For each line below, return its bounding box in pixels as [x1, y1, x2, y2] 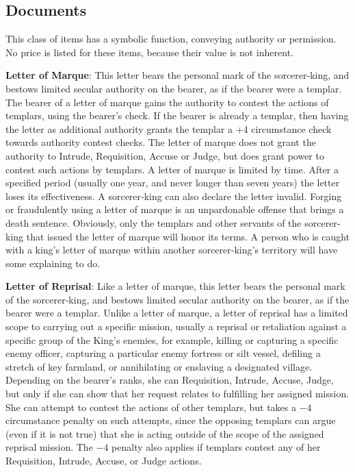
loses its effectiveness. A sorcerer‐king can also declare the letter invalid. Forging [5, 188, 342, 203]
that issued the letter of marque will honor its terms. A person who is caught [26, 229, 350, 243]
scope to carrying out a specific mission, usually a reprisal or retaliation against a [5, 319, 347, 334]
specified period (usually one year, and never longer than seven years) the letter [5, 175, 340, 190]
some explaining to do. [5, 256, 101, 270]
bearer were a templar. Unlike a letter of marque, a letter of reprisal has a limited [5, 306, 348, 320]
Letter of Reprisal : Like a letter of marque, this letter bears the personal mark [5, 279, 345, 293]
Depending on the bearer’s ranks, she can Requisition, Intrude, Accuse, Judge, [5, 373, 334, 387]
